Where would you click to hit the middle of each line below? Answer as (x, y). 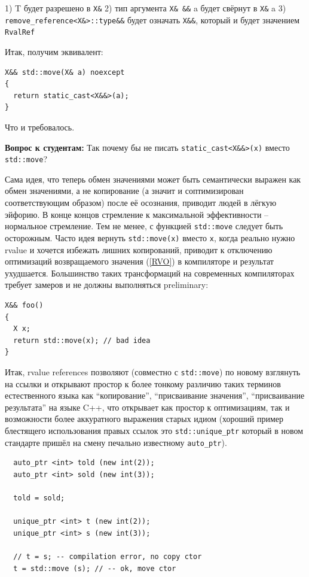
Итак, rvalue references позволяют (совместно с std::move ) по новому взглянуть (153, 371)
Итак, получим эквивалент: (54, 51)
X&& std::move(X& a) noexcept (65, 72)
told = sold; (39, 498)
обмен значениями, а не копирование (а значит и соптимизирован (124, 191)
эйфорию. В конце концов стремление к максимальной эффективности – (137, 214)
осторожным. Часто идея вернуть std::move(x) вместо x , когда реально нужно (150, 237)
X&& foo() (24, 305)
